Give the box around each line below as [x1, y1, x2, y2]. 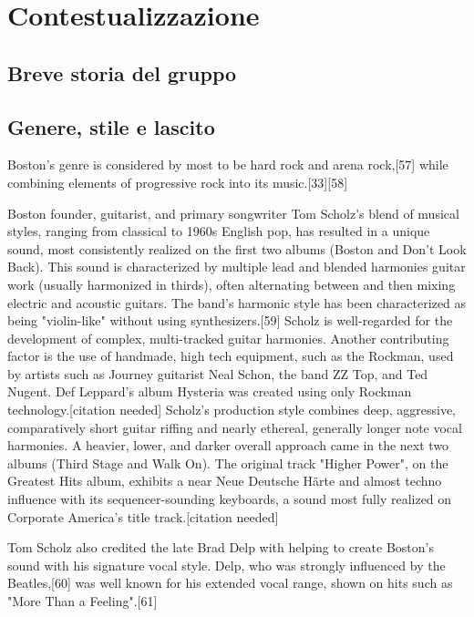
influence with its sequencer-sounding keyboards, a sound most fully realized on [7, 489, 452, 509]
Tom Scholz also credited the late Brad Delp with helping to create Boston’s [7, 538, 434, 557]
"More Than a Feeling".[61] [7, 591, 158, 611]
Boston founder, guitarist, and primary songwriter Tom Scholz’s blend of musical [7, 203, 459, 222]
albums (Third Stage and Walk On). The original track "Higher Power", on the [7, 453, 448, 472]
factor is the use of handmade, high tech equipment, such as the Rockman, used [7, 346, 454, 365]
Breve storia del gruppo [7, 58, 237, 87]
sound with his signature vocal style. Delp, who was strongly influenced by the [7, 555, 446, 574]
